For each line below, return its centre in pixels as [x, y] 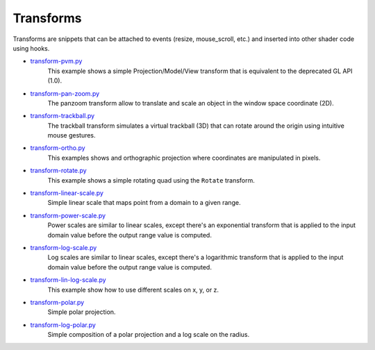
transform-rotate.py [58, 171]
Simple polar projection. [82, 312]
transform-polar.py [57, 302]
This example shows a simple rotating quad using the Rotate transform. [151, 180]
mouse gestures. [72, 135]
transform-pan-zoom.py [65, 93]
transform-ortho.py [58, 148]
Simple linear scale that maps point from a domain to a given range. [144, 203]
